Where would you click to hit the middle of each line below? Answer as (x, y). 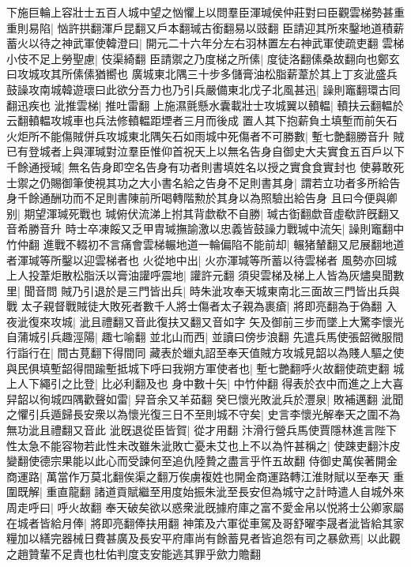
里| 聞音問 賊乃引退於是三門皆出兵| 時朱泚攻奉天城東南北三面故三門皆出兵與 (203, 290)
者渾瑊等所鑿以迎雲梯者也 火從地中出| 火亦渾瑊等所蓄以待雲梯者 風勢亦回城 (202, 259)
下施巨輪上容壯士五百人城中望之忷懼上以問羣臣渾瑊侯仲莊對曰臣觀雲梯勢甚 (200, 12)
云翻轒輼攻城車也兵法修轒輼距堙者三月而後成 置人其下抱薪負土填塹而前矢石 (202, 120)
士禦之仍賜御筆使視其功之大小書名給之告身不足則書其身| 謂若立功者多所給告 (204, 182)
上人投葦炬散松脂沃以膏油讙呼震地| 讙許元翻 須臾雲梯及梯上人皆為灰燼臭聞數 (205, 275)
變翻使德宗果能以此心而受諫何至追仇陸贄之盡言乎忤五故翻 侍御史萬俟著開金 (202, 461)
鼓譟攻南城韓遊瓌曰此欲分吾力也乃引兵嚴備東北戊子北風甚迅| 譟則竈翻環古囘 (204, 89)
